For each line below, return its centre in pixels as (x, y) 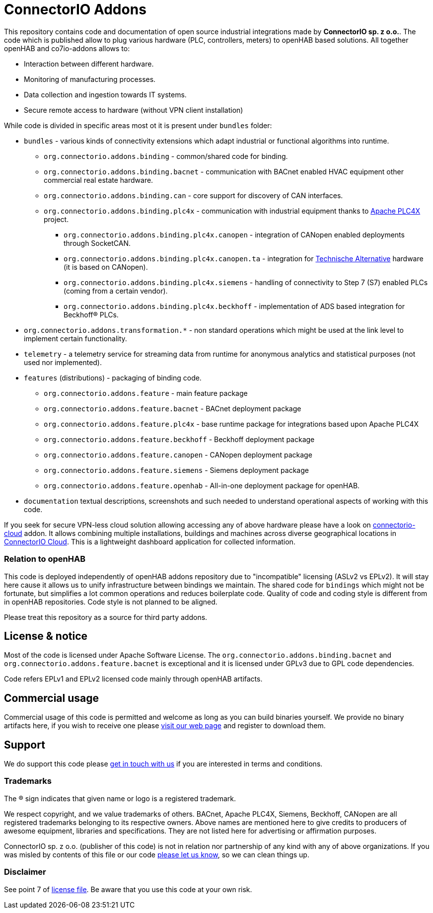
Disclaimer (25, 872)
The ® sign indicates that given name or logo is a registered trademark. (120, 798)
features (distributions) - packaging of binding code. (113, 378)
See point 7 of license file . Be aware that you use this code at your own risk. (128, 889)
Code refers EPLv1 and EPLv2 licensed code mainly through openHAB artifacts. (133, 679)
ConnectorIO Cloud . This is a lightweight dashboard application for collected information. (150, 541)
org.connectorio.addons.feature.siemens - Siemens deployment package (176, 470)
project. (56, 219)
